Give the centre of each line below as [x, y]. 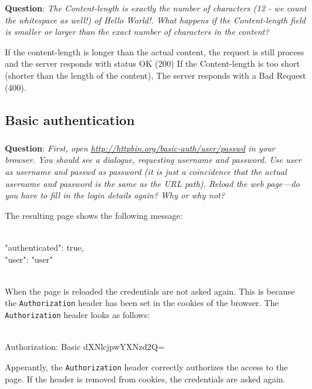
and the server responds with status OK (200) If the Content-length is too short [152, 63]
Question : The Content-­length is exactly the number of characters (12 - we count [156, 8]
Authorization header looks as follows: [78, 315]
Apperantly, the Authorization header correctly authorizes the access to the [146, 366]
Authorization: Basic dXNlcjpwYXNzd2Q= [85, 347]
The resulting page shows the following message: [94, 215]
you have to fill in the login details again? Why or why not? [115, 195]
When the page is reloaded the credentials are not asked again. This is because [150, 291]
